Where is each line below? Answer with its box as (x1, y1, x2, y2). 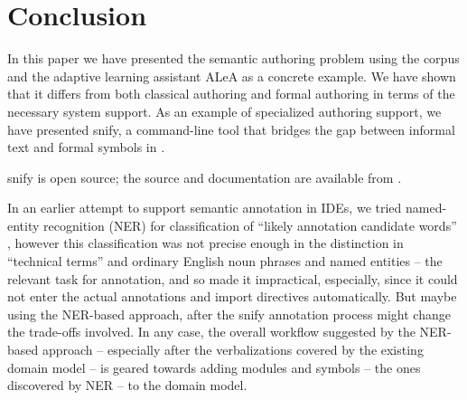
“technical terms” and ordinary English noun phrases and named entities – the (7, 252, 443, 271)
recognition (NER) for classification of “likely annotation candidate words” (43, 215, 457, 234)
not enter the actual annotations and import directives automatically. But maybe (7, 287, 457, 306)
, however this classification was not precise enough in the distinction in (7, 233, 404, 252)
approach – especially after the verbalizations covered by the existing (42, 340, 424, 359)
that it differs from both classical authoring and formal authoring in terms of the (7, 84, 455, 103)
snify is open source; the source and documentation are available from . (7, 167, 402, 186)
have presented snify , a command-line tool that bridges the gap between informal (7, 119, 455, 138)
